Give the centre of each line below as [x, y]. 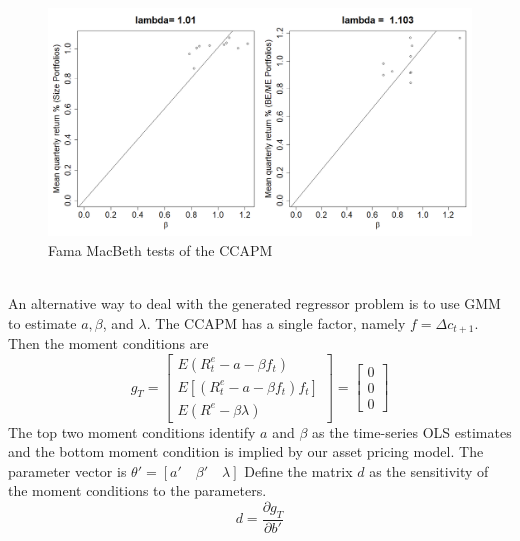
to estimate [42, 322]
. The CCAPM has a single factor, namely [276, 322]
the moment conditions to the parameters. [137, 490]
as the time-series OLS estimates [411, 431]
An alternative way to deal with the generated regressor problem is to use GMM [254, 302]
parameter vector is [67, 470]
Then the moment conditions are [108, 342]
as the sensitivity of [429, 470]
